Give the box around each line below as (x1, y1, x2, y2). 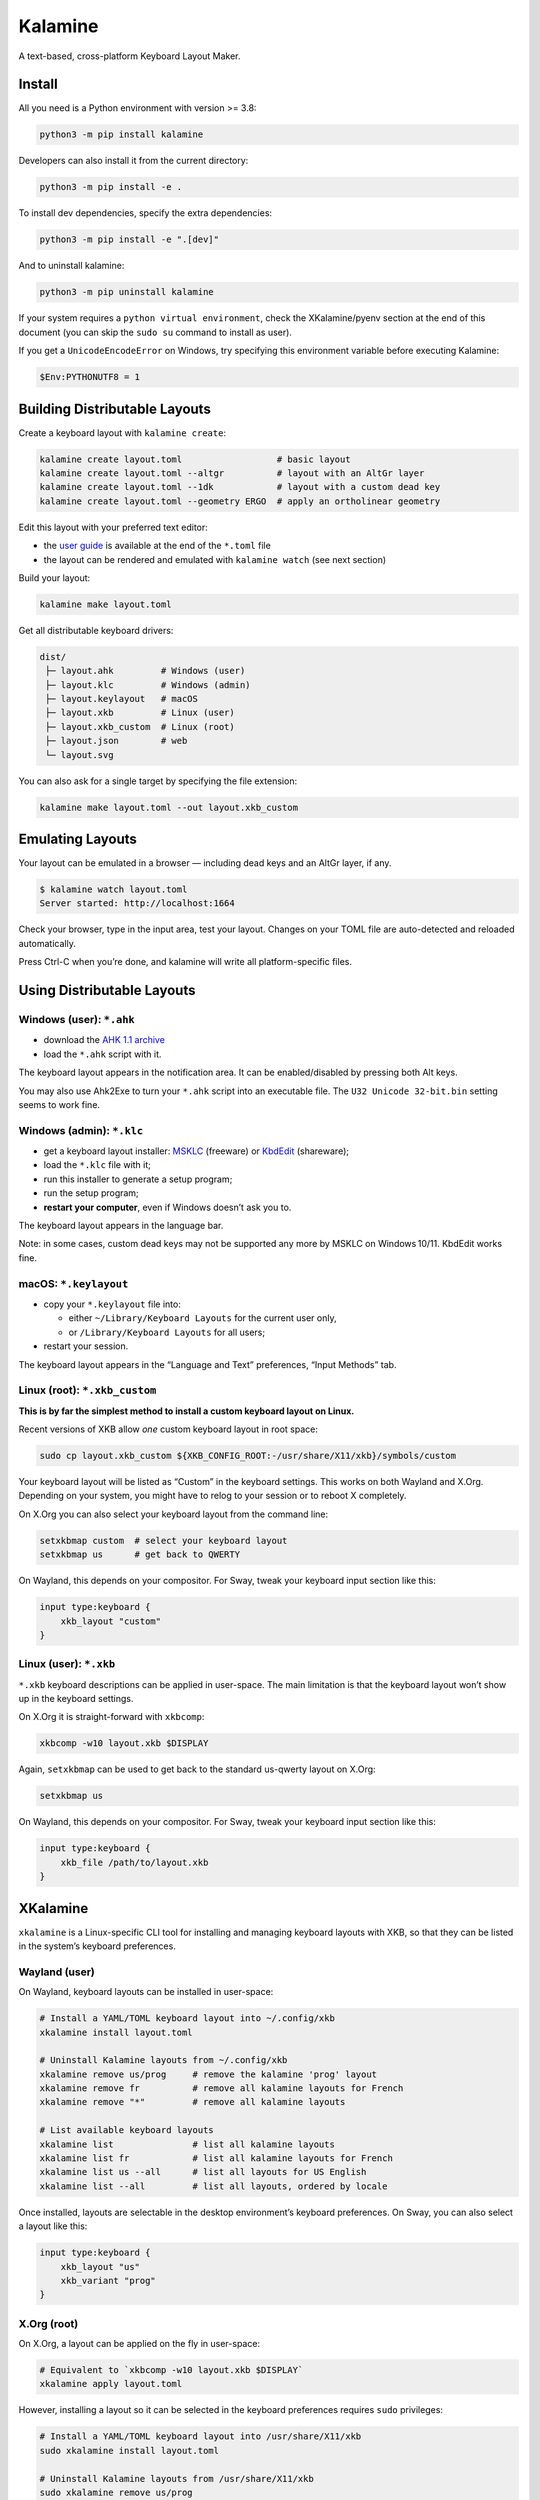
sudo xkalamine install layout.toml (39, 2445, 220, 2456)
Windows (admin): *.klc (18, 1123, 144, 1137)
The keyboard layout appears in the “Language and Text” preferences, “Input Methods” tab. (18, 1358, 397, 1370)
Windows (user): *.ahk (18, 1012, 135, 1026)
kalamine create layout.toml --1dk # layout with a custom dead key (39, 481, 441, 493)
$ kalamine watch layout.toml (39, 884, 188, 895)
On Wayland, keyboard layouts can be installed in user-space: (18, 1986, 274, 1998)
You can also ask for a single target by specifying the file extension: (18, 775, 298, 787)
